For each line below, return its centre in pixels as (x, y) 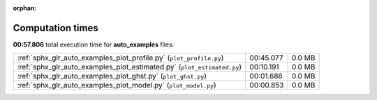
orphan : (25, 8)
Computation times (56, 28)
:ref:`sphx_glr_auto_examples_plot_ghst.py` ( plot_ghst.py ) (112, 76)
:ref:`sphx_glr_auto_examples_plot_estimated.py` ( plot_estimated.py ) (130, 67)
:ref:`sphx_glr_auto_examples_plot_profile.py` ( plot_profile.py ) (120, 58)
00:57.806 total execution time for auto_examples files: (94, 44)
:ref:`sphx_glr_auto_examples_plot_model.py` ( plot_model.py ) (117, 85)
